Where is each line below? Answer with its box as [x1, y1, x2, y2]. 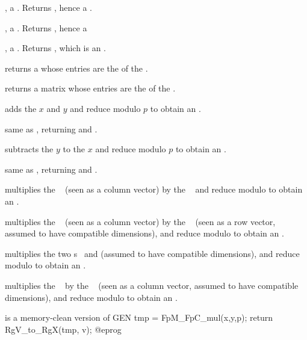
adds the [5, 102, 37, 114]
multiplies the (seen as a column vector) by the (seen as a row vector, [5, 215, 276, 227]
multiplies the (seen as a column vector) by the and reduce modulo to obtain [5, 183, 303, 196]
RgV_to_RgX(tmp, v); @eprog [5, 323, 122, 335]
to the [63, 143, 85, 155]
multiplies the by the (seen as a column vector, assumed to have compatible [5, 279, 299, 291]
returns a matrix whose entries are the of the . [5, 82, 176, 94]
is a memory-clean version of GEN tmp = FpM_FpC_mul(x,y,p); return [5, 311, 273, 324]
